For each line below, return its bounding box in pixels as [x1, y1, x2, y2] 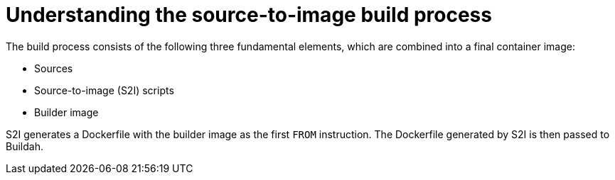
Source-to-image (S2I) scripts [34, 84, 174, 96]
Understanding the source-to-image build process [6, 3, 492, 27]
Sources [34, 62, 73, 74]
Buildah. [6, 140, 43, 152]
